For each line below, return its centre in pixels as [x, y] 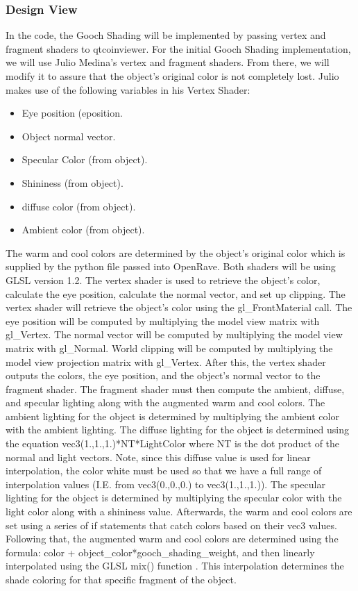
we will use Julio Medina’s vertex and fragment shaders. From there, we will [168, 62]
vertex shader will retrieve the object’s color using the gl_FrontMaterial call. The [179, 307]
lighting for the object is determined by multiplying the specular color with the [174, 498]
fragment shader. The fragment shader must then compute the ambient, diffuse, [175, 389]
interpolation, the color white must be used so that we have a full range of [164, 471]
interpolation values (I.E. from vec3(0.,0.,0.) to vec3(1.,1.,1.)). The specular [165, 484]
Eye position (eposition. [72, 113]
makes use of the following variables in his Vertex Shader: [128, 89]
